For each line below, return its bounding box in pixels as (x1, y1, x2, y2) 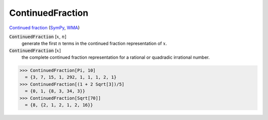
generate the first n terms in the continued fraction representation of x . (21, 40, 167, 46)
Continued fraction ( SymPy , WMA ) (9, 25, 80, 31)
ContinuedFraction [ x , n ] (9, 34, 67, 40)
